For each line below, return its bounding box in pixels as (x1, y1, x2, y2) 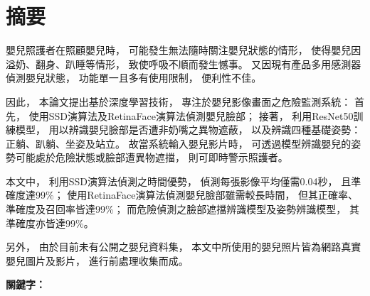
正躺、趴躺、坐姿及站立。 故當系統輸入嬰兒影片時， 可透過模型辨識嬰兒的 (6, 136, 351, 150)
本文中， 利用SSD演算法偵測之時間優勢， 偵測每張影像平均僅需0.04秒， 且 (6, 173, 351, 188)
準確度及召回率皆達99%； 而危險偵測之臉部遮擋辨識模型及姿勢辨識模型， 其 (6, 202, 359, 216)
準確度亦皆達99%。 (6, 215, 94, 230)
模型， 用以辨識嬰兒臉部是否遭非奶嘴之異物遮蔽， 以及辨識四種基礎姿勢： (15, 122, 361, 137)
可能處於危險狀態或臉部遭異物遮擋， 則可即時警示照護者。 (15, 150, 288, 165)
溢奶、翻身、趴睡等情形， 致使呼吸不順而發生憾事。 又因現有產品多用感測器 (6, 56, 361, 71)
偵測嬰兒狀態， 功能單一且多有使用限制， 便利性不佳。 (6, 70, 262, 85)
